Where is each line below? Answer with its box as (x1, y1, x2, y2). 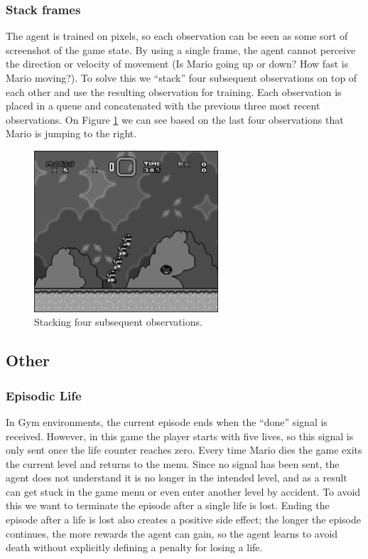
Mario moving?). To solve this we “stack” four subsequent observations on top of (6, 70, 357, 85)
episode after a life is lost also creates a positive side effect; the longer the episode (6, 512, 361, 527)
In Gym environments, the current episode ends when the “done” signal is (6, 414, 328, 429)
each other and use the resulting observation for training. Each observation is (6, 84, 342, 99)
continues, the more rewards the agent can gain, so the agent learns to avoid (6, 526, 338, 541)
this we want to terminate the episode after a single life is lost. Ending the (6, 498, 330, 513)
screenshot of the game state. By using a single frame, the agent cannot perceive (6, 42, 356, 57)
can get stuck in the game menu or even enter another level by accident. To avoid (6, 484, 361, 499)
